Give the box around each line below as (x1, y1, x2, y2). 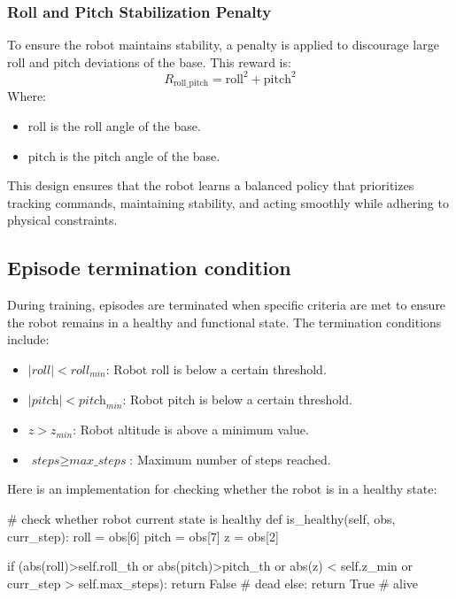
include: (7, 330, 50, 349)
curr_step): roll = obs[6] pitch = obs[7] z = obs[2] (7, 526, 279, 545)
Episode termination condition (7, 254, 291, 281)
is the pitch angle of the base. (59, 146, 220, 165)
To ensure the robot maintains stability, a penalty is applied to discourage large (7, 35, 439, 54)
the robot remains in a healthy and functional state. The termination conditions (7, 312, 442, 331)
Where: (7, 87, 46, 105)
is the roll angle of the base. (50, 116, 201, 134)
